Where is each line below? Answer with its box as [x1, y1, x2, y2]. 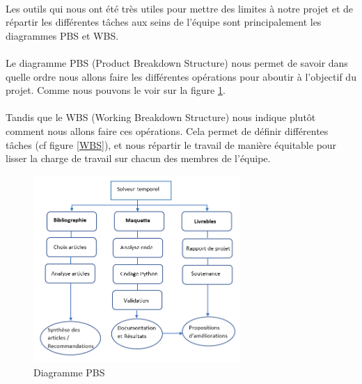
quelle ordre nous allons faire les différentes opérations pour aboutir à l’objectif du [6, 69, 356, 83]
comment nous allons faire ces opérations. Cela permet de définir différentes [6, 123, 329, 138]
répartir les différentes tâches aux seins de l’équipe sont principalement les [6, 15, 322, 29]
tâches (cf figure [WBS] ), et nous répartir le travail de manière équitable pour [6, 137, 337, 152]
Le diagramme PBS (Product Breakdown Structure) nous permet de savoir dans [6, 55, 348, 70]
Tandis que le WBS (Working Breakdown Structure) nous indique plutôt [6, 110, 316, 125]
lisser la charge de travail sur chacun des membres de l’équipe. [6, 151, 271, 166]
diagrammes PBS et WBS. [6, 28, 119, 42]
